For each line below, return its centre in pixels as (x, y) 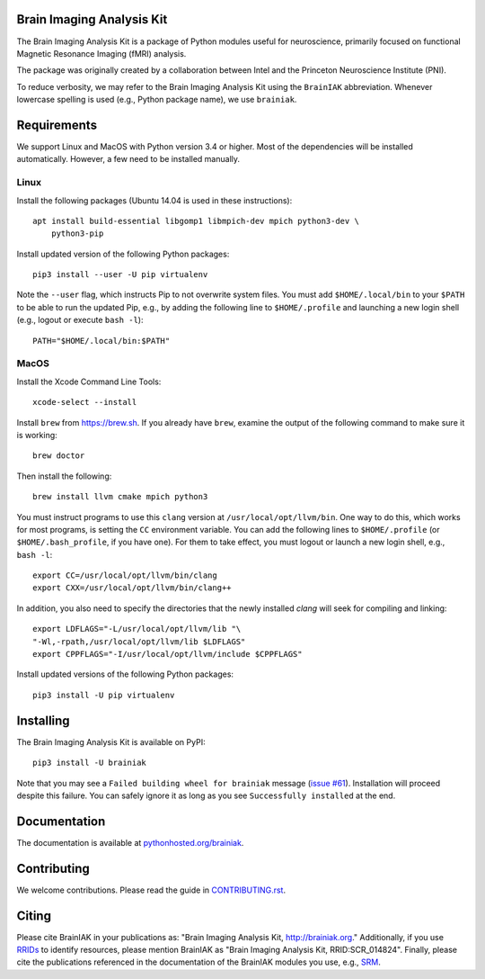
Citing (34, 916)
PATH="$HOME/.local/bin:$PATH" (101, 341)
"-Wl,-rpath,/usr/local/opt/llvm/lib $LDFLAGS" (139, 642)
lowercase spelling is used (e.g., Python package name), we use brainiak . (157, 100)
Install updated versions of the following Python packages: (125, 674)
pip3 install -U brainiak (90, 763)
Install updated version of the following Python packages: (123, 254)
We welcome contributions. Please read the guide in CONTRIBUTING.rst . (151, 890)
